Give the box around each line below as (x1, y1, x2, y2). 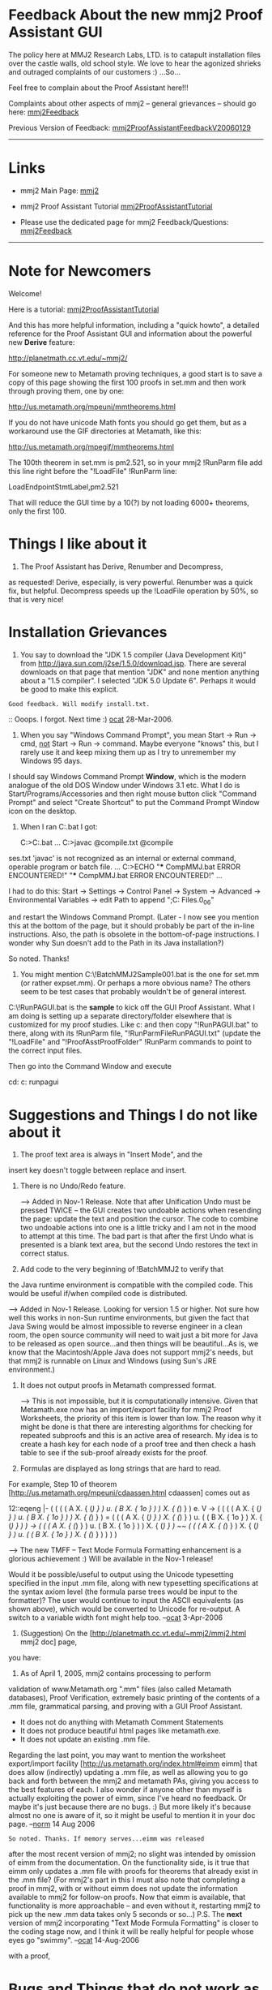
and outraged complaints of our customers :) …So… (8, 67, 181, 76)
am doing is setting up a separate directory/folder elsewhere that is (8, 1011, 232, 1021)
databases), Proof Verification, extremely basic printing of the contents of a (8, 1693, 261, 1703)
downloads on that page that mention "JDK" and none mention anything (19, 667, 260, 677)
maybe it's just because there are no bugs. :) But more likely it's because (8, 1802, 252, 1811)
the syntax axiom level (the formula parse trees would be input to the (8, 1587, 238, 1596)
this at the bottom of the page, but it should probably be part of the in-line (8, 921, 255, 931)
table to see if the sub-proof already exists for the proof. (19, 1448, 208, 1458)
